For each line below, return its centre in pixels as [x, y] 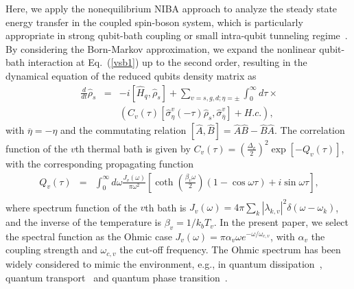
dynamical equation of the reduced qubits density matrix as [131, 75]
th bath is [166, 207]
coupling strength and [51, 250]
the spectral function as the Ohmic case [89, 236]
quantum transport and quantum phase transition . [117, 277]
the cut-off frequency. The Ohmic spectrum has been [230, 250]
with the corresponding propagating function [100, 163]
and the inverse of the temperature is [83, 222]
